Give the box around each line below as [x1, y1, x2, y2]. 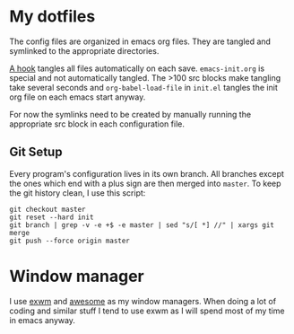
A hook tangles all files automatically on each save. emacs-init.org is [9, 63, 265, 74]
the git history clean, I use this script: [9, 187, 146, 198]
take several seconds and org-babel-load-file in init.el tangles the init [9, 82, 278, 92]
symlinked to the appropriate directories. [9, 45, 160, 56]
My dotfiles [9, 6, 96, 27]
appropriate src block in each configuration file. [9, 119, 186, 129]
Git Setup [9, 145, 63, 160]
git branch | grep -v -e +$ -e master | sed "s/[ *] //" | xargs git [9, 220, 275, 230]
